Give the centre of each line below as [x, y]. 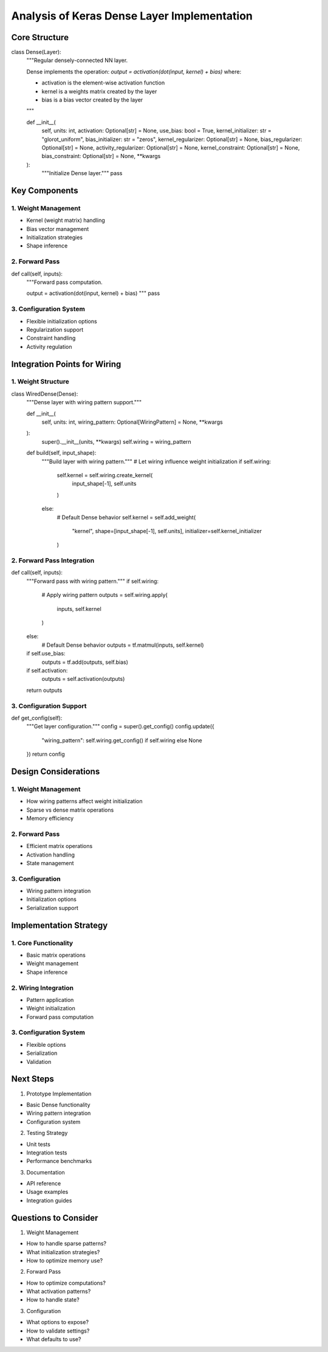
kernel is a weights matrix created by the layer [99, 91]
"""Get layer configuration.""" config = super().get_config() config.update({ [121, 726]
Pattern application [50, 999]
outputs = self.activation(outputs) [83, 679]
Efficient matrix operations [60, 846]
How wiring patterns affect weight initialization [84, 801]
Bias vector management [58, 229]
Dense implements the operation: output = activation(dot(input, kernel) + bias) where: [134, 71]
